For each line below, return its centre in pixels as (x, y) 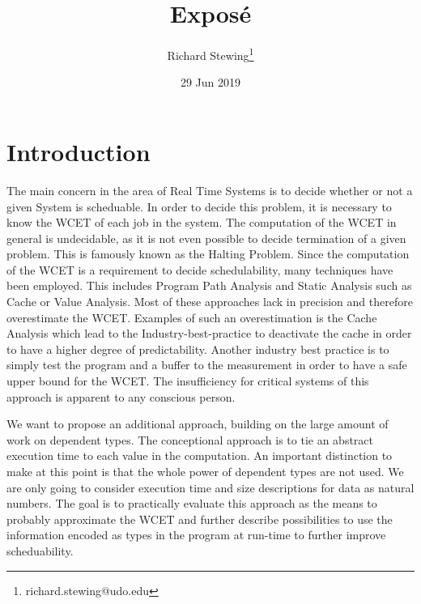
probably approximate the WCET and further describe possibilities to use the (200, 519)
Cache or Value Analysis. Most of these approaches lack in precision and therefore (210, 302)
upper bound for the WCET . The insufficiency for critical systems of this (188, 381)
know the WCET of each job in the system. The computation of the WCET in (202, 222)
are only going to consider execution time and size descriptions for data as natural (210, 487)
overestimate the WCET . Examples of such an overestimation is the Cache (192, 317)
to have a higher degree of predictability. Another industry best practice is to (198, 349)
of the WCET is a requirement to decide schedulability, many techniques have (200, 269)
